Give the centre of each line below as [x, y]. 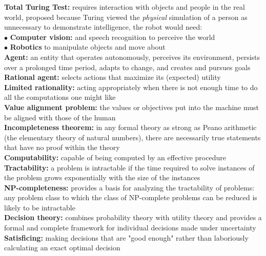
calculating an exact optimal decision [62, 248]
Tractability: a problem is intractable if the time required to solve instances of [129, 167]
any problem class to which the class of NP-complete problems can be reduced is [131, 197]
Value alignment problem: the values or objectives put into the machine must [132, 107]
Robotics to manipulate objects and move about [88, 47]
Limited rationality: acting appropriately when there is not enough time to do [131, 87]
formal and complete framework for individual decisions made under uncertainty [130, 228]
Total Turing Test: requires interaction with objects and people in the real [125, 7]
